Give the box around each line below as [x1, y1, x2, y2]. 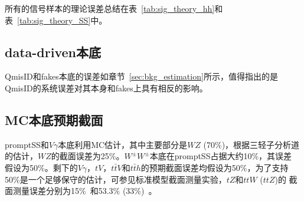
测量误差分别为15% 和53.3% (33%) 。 [12, 184, 157, 197]
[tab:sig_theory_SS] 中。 [17, 14, 107, 26]
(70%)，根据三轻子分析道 [203, 138, 300, 150]
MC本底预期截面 [5, 110, 103, 128]
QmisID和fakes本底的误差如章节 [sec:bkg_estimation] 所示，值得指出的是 [5, 70, 278, 83]
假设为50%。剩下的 [5, 161, 78, 173]
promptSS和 [5, 138, 49, 150]
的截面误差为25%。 [51, 150, 125, 162]
